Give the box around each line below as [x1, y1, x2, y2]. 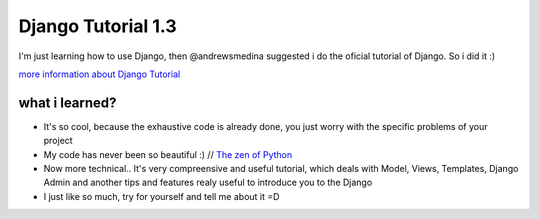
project [43, 135, 74, 147]
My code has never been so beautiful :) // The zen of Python [43, 148, 293, 160]
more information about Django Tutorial [18, 68, 181, 80]
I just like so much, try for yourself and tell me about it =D [43, 190, 280, 202]
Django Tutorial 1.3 [18, 15, 177, 37]
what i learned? [18, 94, 117, 111]
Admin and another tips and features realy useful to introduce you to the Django [43, 176, 373, 189]
